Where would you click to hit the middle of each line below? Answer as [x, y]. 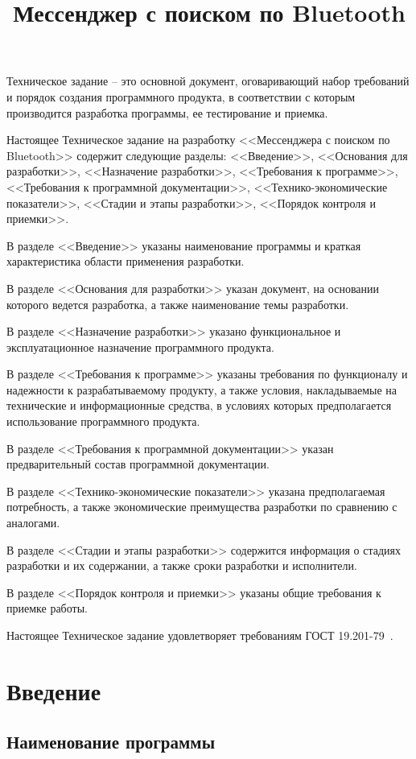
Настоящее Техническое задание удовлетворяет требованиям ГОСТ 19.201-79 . [200, 635]
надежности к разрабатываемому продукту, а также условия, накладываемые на [202, 389]
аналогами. [33, 523]
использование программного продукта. [103, 421]
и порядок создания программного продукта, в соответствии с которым [181, 96]
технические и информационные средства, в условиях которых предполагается [199, 405]
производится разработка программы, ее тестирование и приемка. [167, 112]
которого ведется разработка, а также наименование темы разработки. [178, 304]
